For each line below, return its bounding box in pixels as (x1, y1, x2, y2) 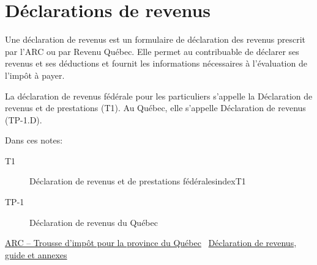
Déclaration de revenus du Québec (29, 216, 158, 228)
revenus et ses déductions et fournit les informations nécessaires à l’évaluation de (5, 57, 307, 70)
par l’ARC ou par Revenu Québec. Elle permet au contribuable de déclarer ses (5, 45, 299, 57)
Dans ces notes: (5, 134, 63, 147)
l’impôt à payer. (5, 68, 65, 81)
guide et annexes (5, 248, 67, 261)
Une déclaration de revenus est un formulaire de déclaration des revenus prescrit (5, 33, 306, 46)
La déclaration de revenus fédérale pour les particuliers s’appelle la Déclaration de (5, 89, 313, 102)
